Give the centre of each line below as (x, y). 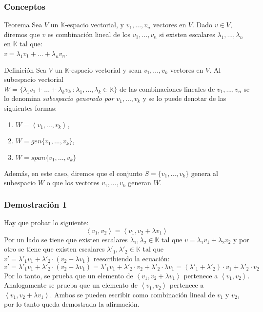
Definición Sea (25, 69)
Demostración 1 (35, 204)
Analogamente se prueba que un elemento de (71, 285)
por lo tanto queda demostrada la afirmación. (72, 304)
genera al (204, 173)
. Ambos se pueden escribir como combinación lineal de (132, 294)
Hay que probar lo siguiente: (46, 223)
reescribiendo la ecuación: (131, 258)
